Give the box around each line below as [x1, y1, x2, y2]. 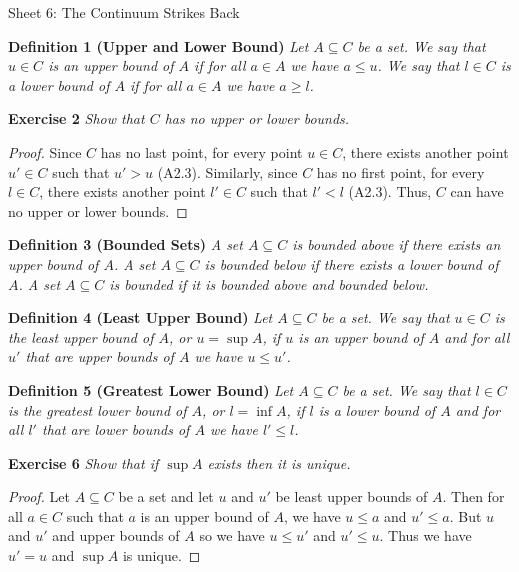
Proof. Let [8, 486, 70, 507]
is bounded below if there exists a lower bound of [204, 253, 499, 274]
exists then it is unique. [207, 452, 351, 473]
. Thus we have [379, 525, 472, 546]
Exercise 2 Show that [8, 108, 145, 129]
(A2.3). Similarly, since [157, 161, 298, 182]
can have [450, 181, 504, 202]
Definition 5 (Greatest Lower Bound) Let [8, 379, 294, 400]
